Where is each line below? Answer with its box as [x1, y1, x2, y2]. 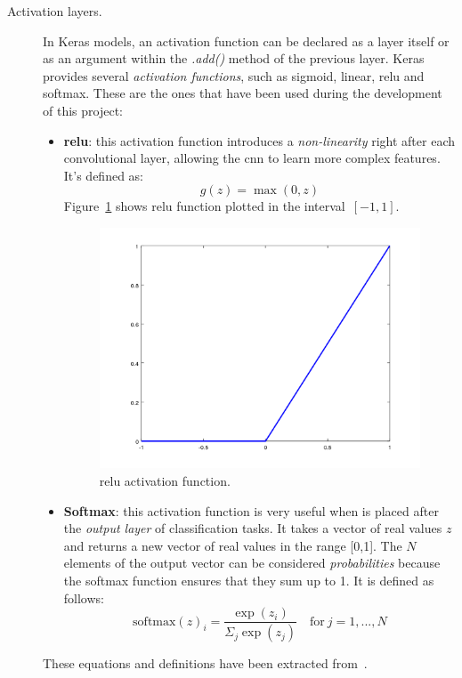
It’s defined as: [63, 165, 144, 184]
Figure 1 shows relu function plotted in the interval [63, 197, 345, 215]
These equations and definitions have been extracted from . [43, 654, 368, 673]
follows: [63, 588, 104, 607]
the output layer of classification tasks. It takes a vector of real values [63, 519, 442, 537]
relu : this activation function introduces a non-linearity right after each [63, 131, 456, 149]
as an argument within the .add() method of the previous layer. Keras [43, 49, 425, 68]
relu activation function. [99, 472, 231, 490]
